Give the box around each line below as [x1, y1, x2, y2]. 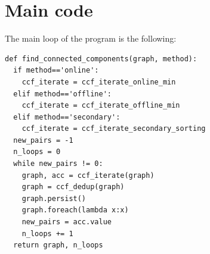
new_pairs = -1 [13, 136, 73, 145]
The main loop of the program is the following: [5, 32, 177, 45]
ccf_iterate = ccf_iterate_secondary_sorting [21, 124, 206, 133]
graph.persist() [21, 194, 87, 203]
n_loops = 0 [13, 148, 61, 156]
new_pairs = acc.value [21, 218, 112, 227]
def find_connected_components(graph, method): [5, 54, 197, 63]
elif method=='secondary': [13, 112, 121, 121]
